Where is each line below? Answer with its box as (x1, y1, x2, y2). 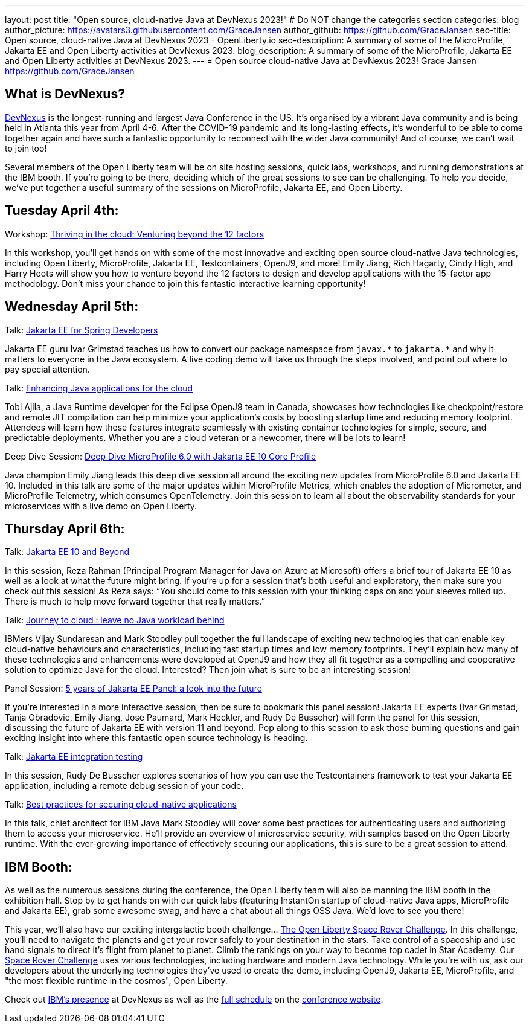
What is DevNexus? (5, 86, 125, 102)
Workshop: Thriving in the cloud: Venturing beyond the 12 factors (5, 228, 264, 239)
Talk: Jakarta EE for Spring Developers (5, 324, 158, 335)
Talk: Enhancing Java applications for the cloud (5, 382, 193, 393)
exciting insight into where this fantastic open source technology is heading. (5, 733, 308, 744)
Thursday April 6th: (5, 521, 125, 536)
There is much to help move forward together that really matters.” (5, 596, 265, 607)
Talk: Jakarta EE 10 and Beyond (5, 547, 130, 557)
